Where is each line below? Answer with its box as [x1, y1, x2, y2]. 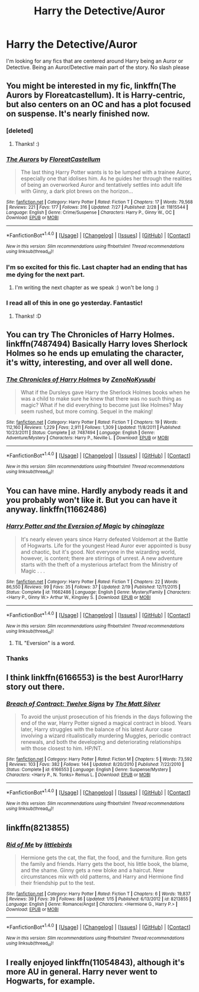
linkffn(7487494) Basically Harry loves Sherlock [6, 339, 188, 349]
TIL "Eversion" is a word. [14, 639, 76, 646]
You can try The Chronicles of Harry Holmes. [6, 329, 175, 340]
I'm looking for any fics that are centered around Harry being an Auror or [6, 57, 184, 64]
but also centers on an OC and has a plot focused [6, 99, 191, 109]
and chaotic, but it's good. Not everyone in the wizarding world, [20, 548, 176, 555]
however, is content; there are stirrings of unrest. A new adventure [20, 555, 183, 562]
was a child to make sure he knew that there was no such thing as [20, 395, 182, 402]
